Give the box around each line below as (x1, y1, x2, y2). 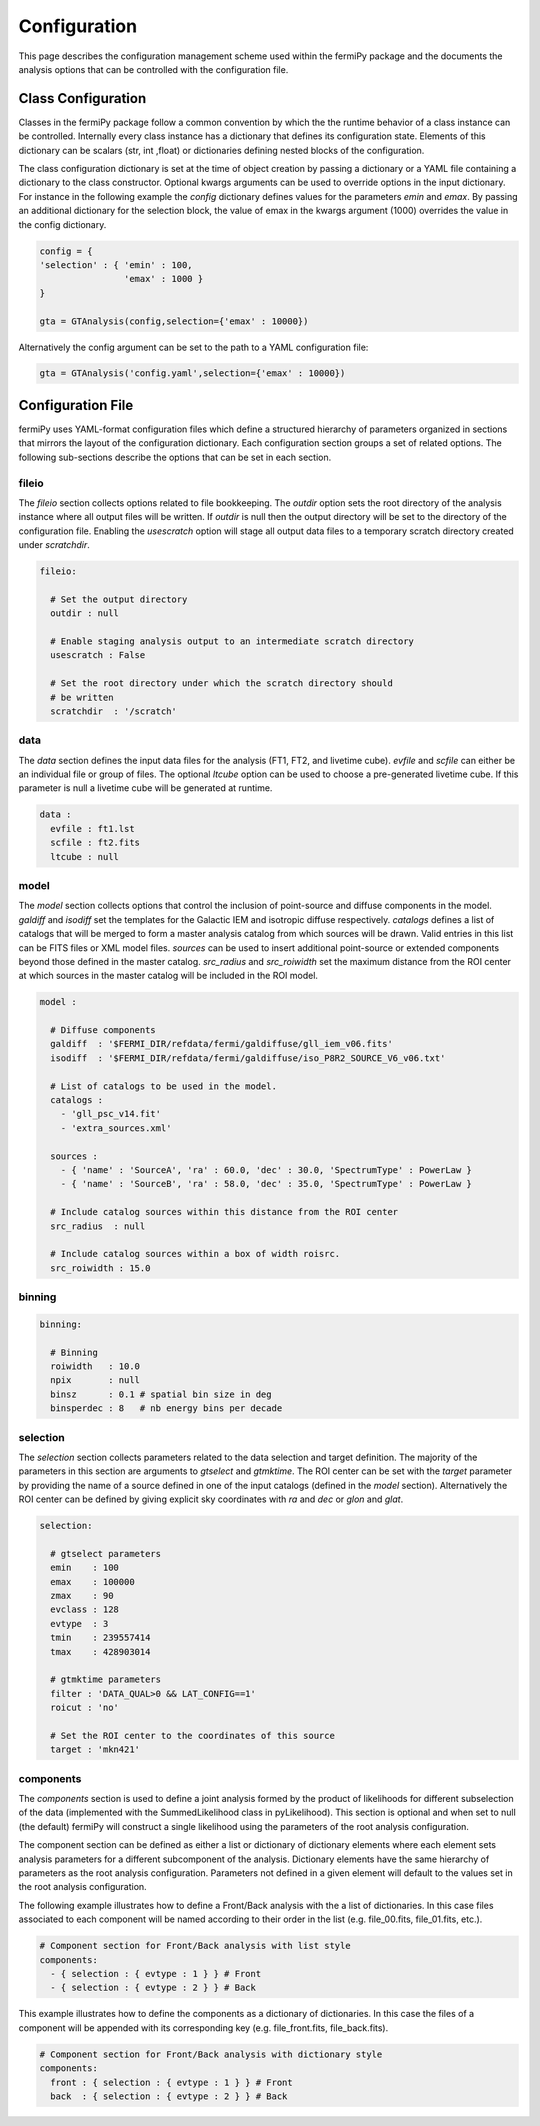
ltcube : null (50, 851, 120, 862)
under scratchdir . (18, 539, 90, 551)
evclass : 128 (50, 1604, 120, 1615)
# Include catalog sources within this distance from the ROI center (50, 1206, 399, 1218)
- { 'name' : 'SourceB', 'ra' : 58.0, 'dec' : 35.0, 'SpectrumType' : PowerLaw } (60, 1178, 472, 1190)
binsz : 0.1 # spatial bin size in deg (50, 1388, 272, 1400)
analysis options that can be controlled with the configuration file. (18, 63, 289, 75)
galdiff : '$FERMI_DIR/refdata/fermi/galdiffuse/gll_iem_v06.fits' (50, 1038, 394, 1050)
